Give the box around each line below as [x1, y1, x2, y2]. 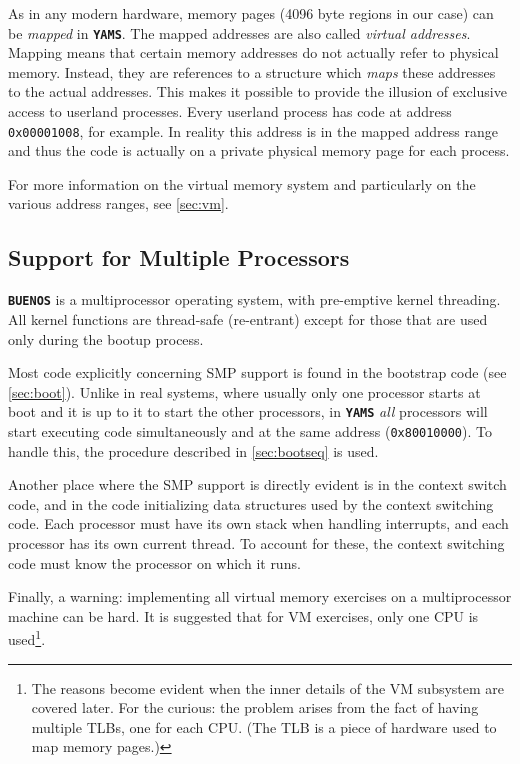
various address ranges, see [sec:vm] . [8, 193, 229, 214]
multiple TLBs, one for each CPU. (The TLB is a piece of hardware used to [31, 716, 497, 737]
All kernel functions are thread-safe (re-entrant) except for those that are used [8, 308, 488, 329]
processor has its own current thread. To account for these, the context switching [8, 532, 505, 553]
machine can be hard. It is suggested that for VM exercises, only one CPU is [8, 605, 479, 626]
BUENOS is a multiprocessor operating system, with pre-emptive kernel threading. [8, 289, 501, 310]
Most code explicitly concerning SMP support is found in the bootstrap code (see [8, 362, 507, 383]
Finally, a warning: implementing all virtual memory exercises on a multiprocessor [8, 586, 512, 607]
